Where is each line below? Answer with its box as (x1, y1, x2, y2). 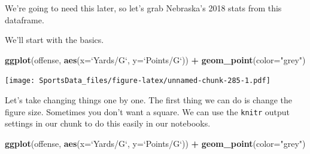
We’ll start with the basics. (5, 33, 104, 46)
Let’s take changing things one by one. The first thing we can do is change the (5, 94, 293, 106)
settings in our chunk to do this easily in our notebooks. (5, 117, 211, 130)
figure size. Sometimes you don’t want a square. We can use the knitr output (5, 105, 290, 118)
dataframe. (5, 13, 44, 26)
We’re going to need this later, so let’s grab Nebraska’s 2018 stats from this (5, 2, 282, 14)
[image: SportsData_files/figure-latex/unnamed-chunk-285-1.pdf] (5, 76, 271, 85)
